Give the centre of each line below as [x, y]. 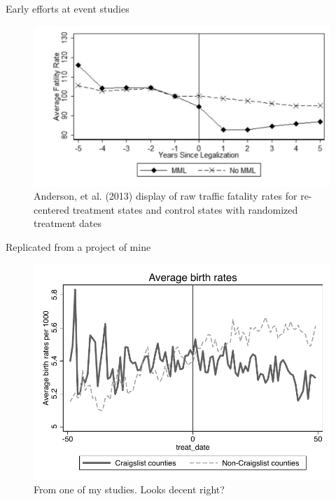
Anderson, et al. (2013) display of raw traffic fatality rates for [166, 196]
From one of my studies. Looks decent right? [129, 489]
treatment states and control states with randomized [185, 209]
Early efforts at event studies [68, 8]
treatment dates [68, 223]
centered [51, 209]
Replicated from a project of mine [78, 246]
